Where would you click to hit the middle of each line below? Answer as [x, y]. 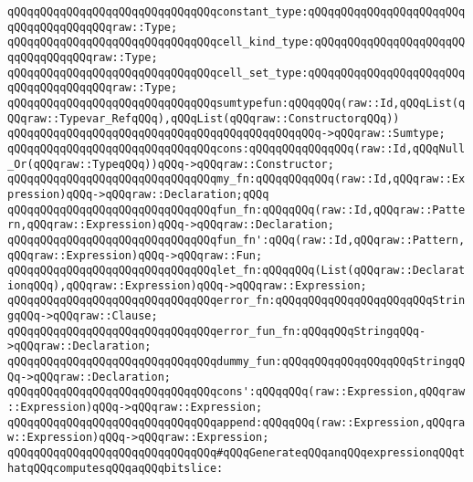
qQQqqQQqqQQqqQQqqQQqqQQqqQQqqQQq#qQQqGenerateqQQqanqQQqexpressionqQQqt [236, 453]
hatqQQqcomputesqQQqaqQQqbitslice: [116, 468]
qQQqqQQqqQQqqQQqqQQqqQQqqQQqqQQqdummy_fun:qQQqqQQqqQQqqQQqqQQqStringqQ [236, 362]
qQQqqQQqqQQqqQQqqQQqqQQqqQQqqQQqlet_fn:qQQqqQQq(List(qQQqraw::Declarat [236, 271]
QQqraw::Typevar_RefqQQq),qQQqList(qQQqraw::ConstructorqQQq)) [204, 118]
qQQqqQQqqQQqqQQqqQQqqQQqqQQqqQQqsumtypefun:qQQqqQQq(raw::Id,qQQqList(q [236, 103]
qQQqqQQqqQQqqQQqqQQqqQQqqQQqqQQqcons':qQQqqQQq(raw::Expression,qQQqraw [236, 392]
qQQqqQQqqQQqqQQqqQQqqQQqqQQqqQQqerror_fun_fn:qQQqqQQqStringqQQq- [217, 331]
